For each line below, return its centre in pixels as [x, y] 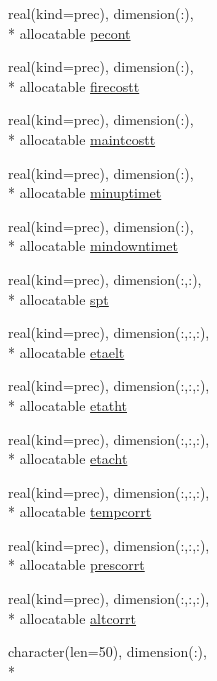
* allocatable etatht [68, 404]
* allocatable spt [58, 298]
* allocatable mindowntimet [93, 245]
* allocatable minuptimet [85, 192]
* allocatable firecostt [74, 85]
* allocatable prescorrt [76, 564]
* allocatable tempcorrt [80, 511]
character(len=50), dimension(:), [107, 651]
